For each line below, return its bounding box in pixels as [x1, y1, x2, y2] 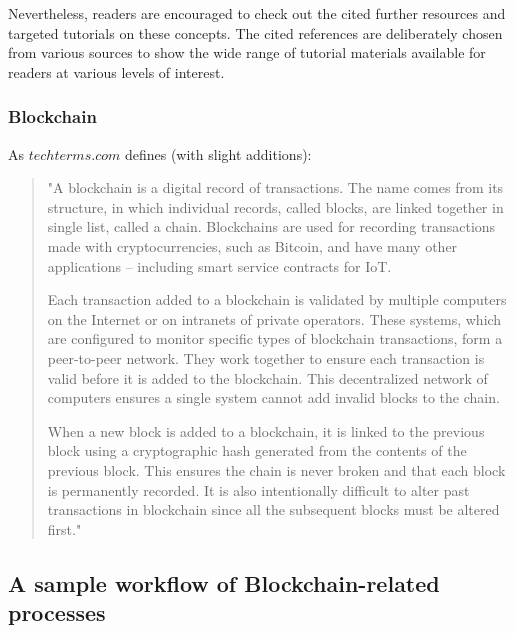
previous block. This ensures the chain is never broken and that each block [47, 459, 506, 480]
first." [47, 518, 82, 539]
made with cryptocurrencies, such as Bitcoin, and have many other [47, 235, 458, 256]
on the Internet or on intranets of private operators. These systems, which [47, 308, 502, 329]
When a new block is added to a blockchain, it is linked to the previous [47, 420, 485, 441]
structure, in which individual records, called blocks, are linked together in [47, 196, 504, 217]
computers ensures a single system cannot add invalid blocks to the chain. [47, 387, 500, 408]
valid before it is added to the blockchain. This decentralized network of [47, 367, 488, 388]
